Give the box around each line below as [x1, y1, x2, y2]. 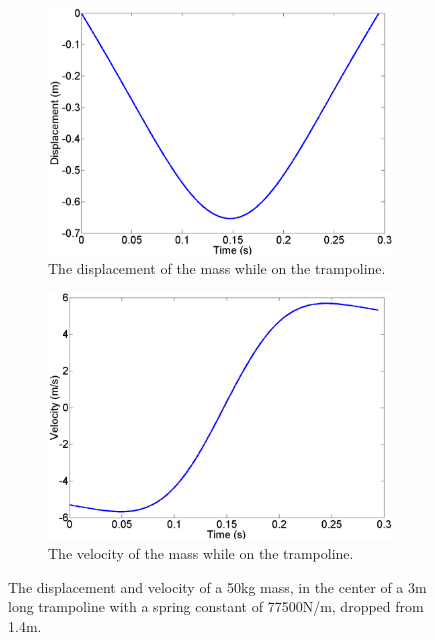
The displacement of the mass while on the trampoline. [48, 258, 386, 279]
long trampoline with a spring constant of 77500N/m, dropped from [8, 596, 424, 617]
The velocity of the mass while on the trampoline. [48, 542, 354, 563]
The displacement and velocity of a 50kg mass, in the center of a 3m [8, 576, 427, 597]
